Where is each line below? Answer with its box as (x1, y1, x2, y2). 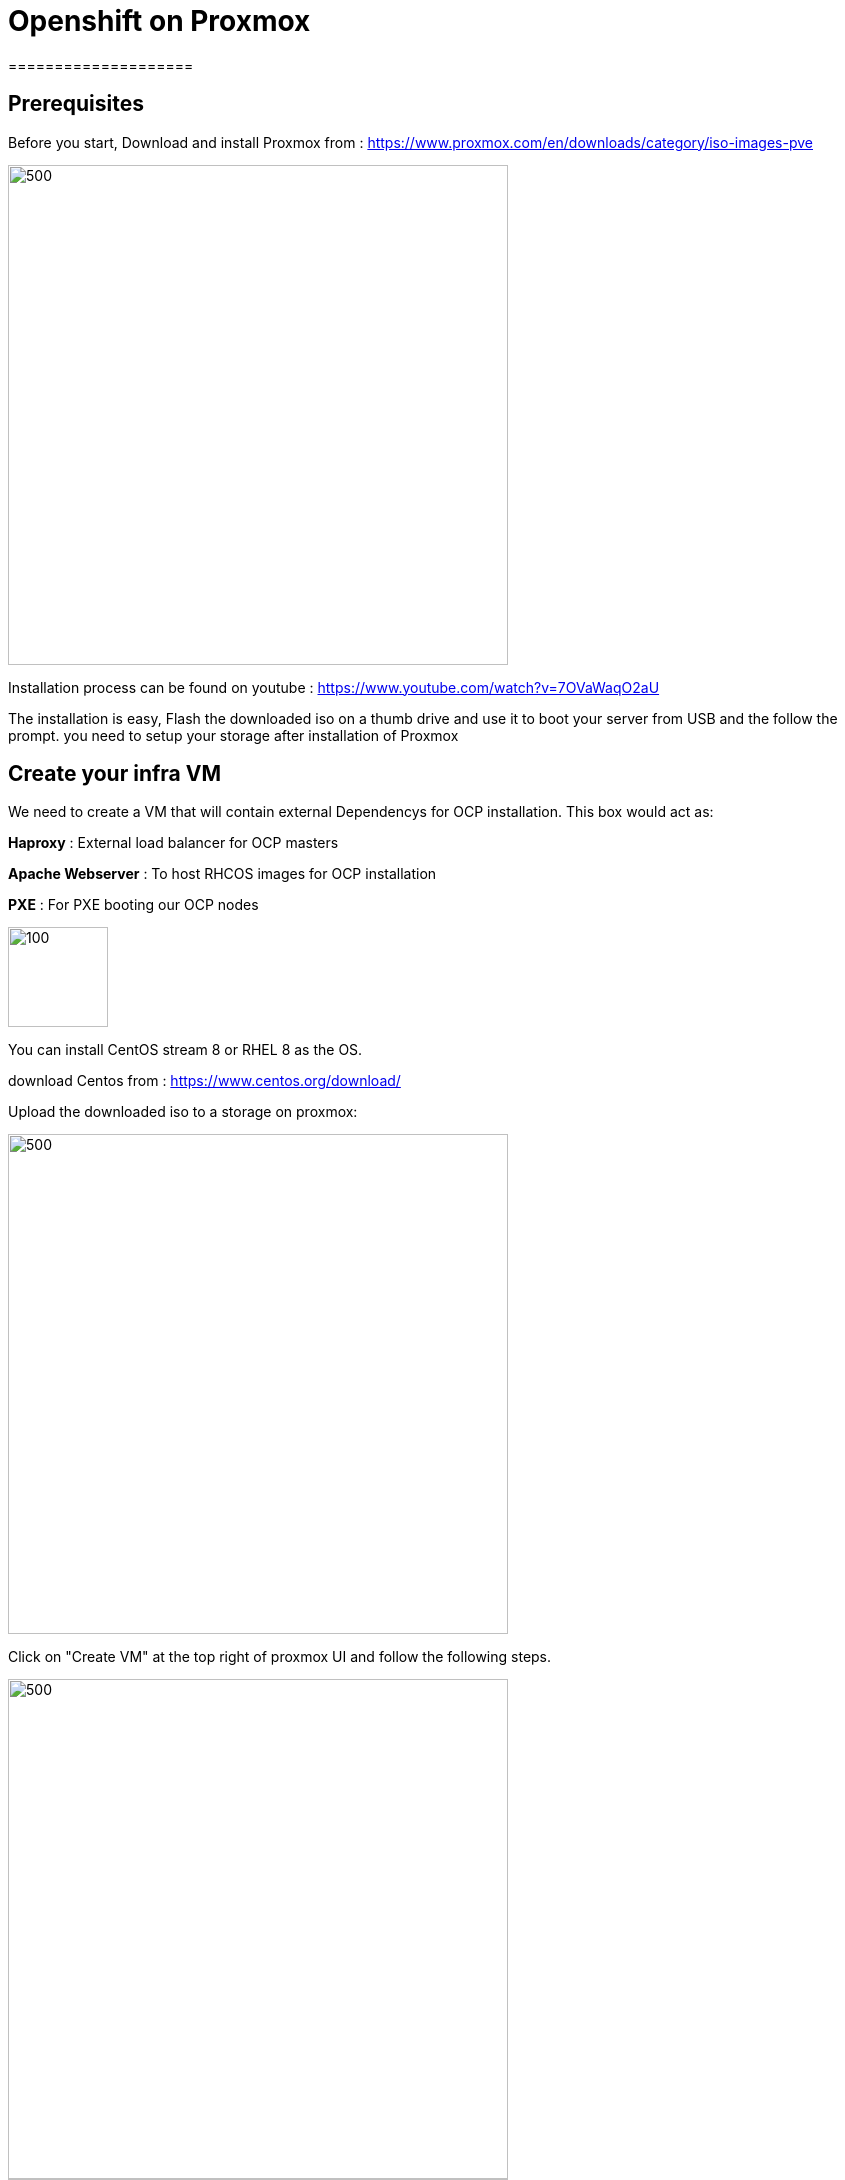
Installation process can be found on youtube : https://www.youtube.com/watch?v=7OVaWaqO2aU (8, 678, 660, 696)
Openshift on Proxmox (8, 4, 311, 38)
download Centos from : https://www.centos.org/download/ (8, 1072, 401, 1090)
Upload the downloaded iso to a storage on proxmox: (8, 1103, 358, 1121)
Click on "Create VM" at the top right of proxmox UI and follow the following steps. (8, 1648, 552, 1666)
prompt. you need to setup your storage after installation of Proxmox (8, 726, 459, 744)
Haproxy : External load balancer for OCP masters (8, 834, 339, 852)
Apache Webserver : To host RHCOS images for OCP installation (8, 865, 437, 883)
